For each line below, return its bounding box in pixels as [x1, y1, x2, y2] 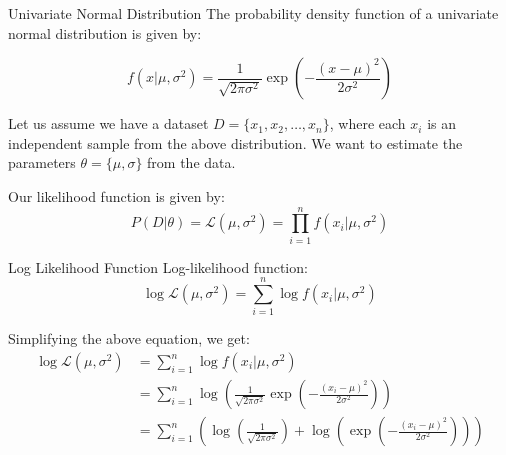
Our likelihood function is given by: [8, 185, 225, 206]
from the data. [147, 152, 236, 173]
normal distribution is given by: [8, 22, 202, 43]
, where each [329, 113, 406, 134]
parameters [8, 152, 76, 173]
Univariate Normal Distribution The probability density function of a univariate [8, 3, 499, 23]
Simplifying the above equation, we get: [8, 328, 250, 349]
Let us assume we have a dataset [8, 113, 209, 134]
